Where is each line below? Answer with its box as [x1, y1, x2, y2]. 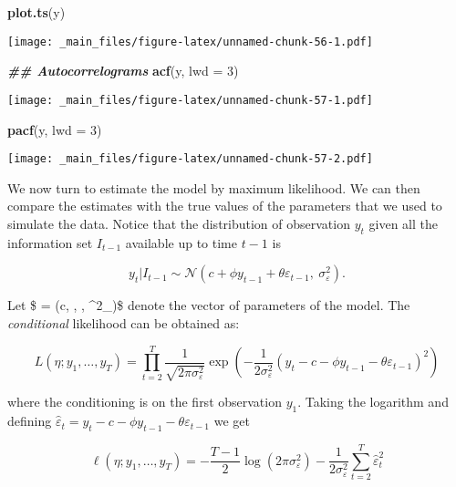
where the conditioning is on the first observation [7, 392, 282, 411]
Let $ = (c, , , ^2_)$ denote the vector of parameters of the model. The [7, 295, 410, 315]
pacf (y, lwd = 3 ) [7, 119, 102, 139]
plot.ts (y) [7, 3, 66, 21]
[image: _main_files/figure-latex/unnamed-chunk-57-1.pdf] [7, 93, 373, 107]
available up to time [125, 233, 237, 252]
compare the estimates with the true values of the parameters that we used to [7, 196, 442, 215]
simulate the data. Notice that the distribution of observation [7, 213, 350, 233]
